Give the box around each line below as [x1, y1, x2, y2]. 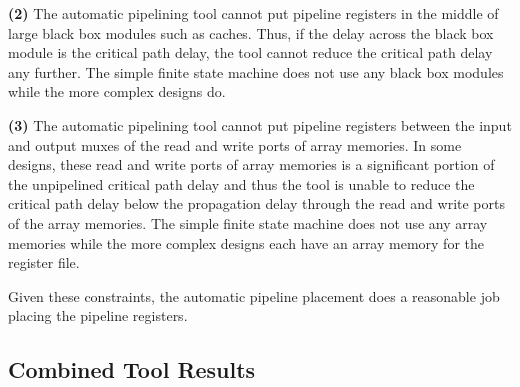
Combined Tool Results [8, 354, 256, 385]
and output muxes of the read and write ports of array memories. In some [8, 134, 462, 155]
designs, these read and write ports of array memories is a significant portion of [8, 154, 495, 175]
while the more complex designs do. [8, 81, 226, 102]
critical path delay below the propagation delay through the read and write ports [8, 193, 505, 214]
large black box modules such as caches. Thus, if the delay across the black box [8, 22, 494, 43]
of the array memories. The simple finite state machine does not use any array [8, 212, 488, 233]
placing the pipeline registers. [8, 305, 188, 326]
